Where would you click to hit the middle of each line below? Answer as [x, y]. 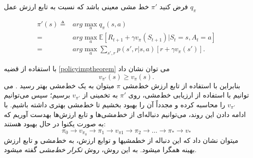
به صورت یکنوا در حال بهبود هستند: [55, 124]
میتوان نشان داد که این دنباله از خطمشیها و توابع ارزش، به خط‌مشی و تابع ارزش [121, 140]
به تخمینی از [100, 95]
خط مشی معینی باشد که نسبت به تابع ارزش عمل [77, 6]
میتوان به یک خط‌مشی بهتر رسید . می [59, 85]
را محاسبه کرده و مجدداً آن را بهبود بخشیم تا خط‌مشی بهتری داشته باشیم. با [115, 104]
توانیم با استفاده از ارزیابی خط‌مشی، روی [189, 95]
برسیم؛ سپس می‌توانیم [37, 95]
